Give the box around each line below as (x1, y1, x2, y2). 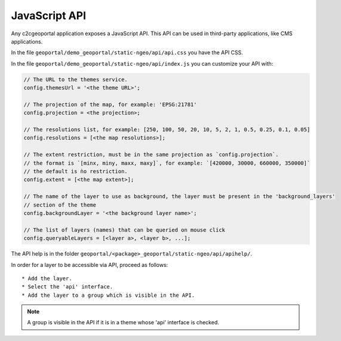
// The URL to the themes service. (23, 76, 128, 83)
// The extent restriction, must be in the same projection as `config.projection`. (23, 151, 279, 158)
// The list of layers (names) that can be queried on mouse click (23, 226, 226, 233)
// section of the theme (23, 201, 97, 208)
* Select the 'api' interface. (21, 284, 113, 290)
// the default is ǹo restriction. (23, 168, 128, 174)
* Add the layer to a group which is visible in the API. (21, 291, 195, 299)
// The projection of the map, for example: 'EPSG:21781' (23, 101, 197, 107)
